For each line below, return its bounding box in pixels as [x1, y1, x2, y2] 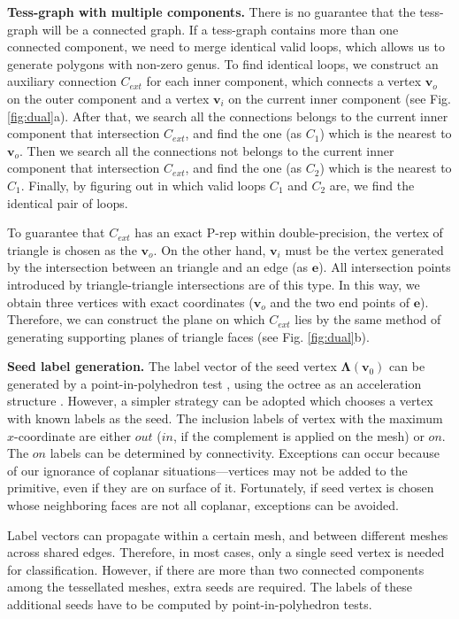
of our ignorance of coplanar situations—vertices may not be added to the [7, 460, 408, 479]
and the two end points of [270, 292, 409, 311]
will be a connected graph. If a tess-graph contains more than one [42, 19, 399, 38]
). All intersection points [318, 258, 451, 276]
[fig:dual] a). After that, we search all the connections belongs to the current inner [7, 106, 448, 125]
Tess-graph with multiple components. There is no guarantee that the [7, 3, 416, 20]
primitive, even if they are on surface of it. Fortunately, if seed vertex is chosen [7, 478, 434, 497]
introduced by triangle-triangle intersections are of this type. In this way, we [7, 275, 420, 293]
